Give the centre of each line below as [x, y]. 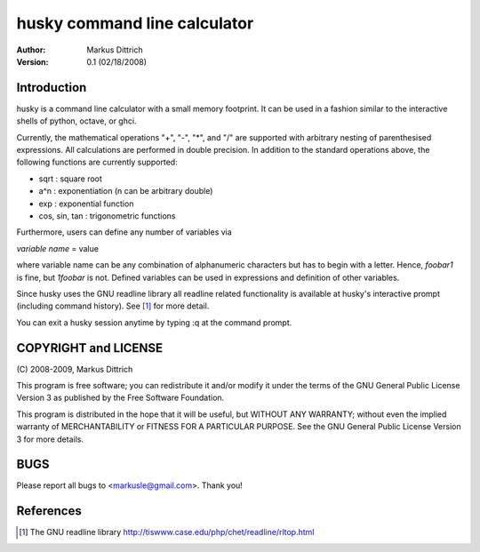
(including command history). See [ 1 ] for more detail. [113, 306]
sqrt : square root [70, 179]
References [49, 511]
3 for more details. [50, 439]
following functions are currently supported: [97, 162]
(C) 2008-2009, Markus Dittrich [75, 369]
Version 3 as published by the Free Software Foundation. [120, 398]
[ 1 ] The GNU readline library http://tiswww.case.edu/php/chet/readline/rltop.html [167, 532]
